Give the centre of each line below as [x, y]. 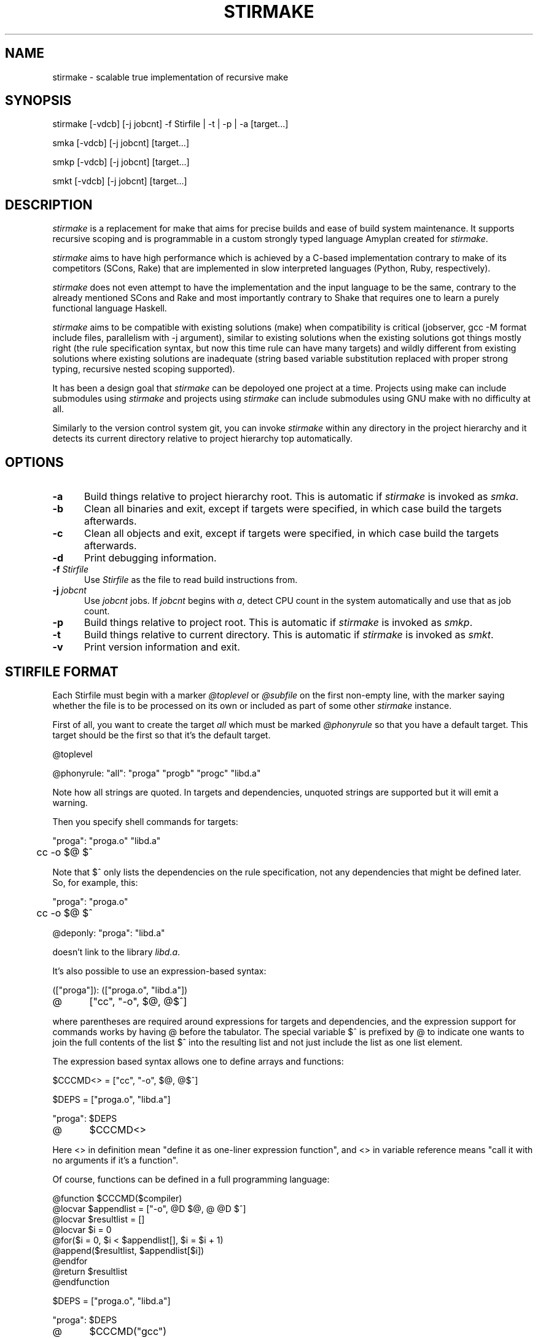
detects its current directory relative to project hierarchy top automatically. [203, 439]
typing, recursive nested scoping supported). [144, 369]
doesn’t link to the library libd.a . [116, 952]
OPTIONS [34, 462]
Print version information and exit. [162, 647]
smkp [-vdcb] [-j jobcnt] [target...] [121, 162]
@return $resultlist [90, 1271]
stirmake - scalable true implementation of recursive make [170, 77]
